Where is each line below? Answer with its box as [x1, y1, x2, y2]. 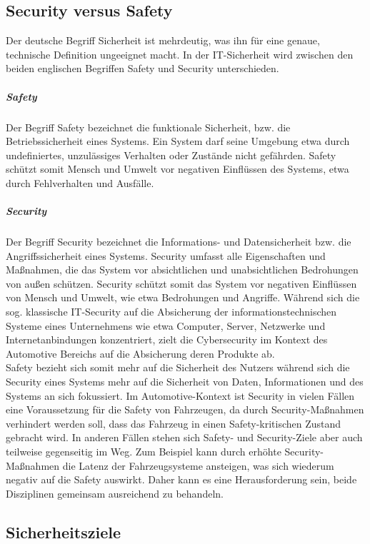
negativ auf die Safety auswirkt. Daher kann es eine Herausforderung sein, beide [6, 472, 357, 487]
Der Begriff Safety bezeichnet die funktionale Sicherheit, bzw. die [6, 119, 291, 134]
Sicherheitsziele [6, 520, 121, 543]
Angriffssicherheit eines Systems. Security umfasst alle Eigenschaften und [6, 248, 326, 263]
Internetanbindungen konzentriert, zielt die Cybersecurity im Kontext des [6, 332, 328, 347]
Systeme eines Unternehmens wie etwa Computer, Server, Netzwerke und [6, 318, 326, 333]
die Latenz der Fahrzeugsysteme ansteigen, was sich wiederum [62, 458, 334, 473]
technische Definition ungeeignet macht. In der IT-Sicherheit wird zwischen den [6, 46, 354, 61]
